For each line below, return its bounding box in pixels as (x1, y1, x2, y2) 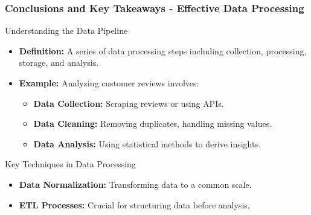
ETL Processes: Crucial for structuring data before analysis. (19, 198, 250, 211)
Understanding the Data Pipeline (5, 24, 128, 37)
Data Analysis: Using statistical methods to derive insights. (33, 137, 261, 150)
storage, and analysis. (19, 56, 99, 69)
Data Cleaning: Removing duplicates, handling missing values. (33, 117, 272, 130)
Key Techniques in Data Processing (5, 158, 136, 170)
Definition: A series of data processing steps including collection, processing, (19, 44, 307, 57)
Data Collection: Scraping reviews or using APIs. (33, 97, 224, 109)
